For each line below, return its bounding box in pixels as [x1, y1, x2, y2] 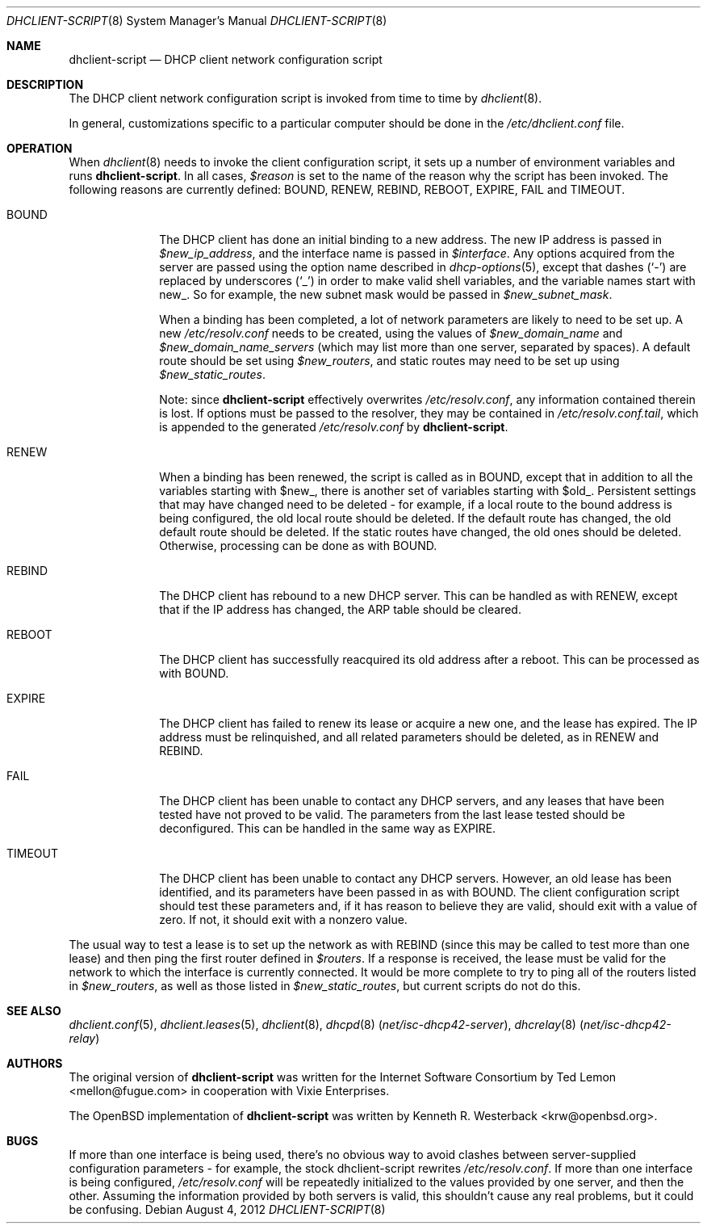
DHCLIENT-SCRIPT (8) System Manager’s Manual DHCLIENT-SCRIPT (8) [6, 14, 387, 27]
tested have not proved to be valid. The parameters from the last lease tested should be [159, 808, 625, 821]
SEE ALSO [6, 1004, 61, 1018]
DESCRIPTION [6, 78, 84, 91]
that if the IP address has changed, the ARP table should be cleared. [159, 602, 521, 616]
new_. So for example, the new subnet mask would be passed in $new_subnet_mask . [159, 288, 613, 301]
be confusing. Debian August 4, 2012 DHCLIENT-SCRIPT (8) [69, 1203, 386, 1216]
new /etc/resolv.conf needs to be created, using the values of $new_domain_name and [159, 326, 623, 340]
